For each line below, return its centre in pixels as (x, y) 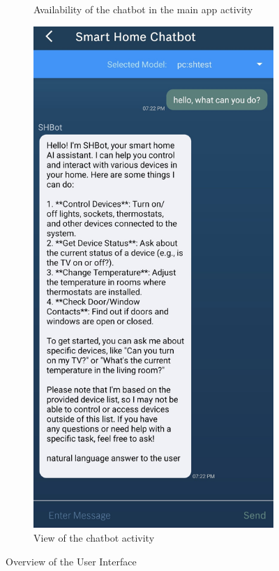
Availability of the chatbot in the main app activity (143, 9)
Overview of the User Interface (71, 561)
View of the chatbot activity (94, 538)
